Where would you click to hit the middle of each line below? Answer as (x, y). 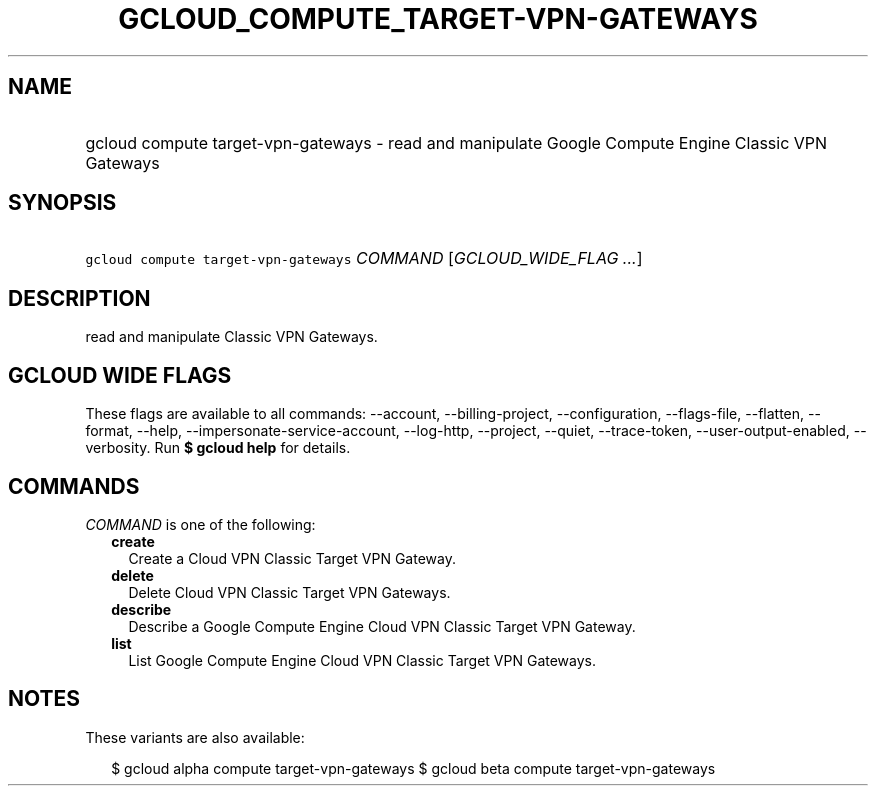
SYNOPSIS (62, 203)
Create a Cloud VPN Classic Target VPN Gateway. (292, 558)
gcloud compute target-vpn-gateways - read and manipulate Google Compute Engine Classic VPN (456, 142)
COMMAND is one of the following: (200, 524)
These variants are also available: (195, 737)
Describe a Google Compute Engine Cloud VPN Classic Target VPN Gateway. (382, 626)
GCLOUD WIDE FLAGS (120, 375)
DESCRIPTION (79, 298)
